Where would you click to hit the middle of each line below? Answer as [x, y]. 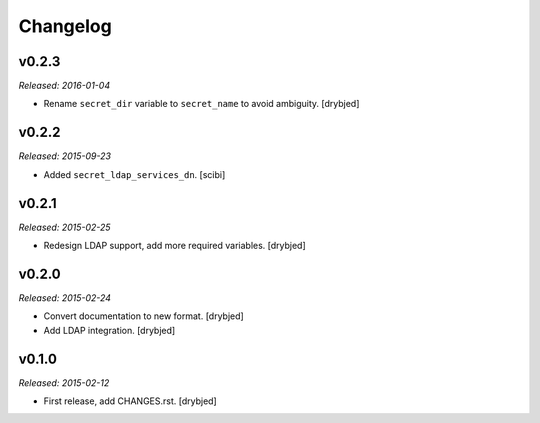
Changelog [65, 26]
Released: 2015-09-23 [65, 156]
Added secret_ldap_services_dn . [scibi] [134, 174]
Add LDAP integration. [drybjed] [109, 330]
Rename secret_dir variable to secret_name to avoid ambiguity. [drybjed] [201, 104]
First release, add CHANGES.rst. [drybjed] [130, 401]
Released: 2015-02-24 [65, 297]
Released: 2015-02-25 [64, 227]
